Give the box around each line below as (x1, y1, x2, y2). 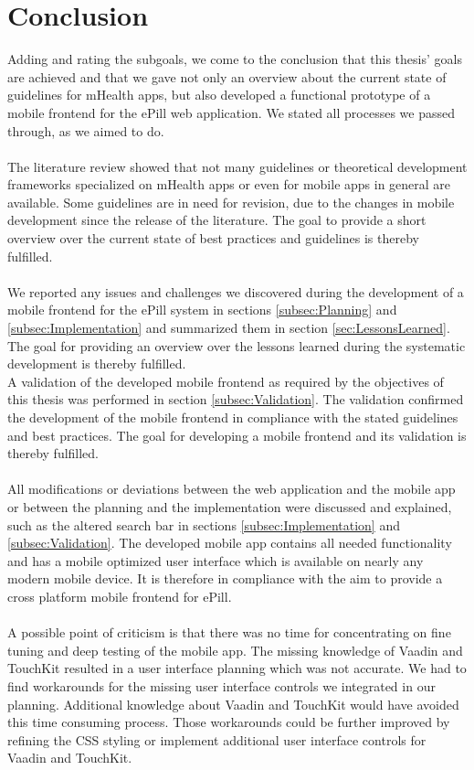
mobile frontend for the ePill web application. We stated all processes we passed (7, 102, 455, 122)
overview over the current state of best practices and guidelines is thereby (7, 229, 419, 248)
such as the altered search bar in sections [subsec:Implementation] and (7, 515, 400, 534)
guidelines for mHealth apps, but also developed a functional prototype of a (7, 85, 431, 104)
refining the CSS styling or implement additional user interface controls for (7, 730, 427, 749)
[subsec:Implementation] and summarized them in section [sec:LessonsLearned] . (7, 318, 450, 337)
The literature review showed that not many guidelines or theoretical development (7, 156, 468, 176)
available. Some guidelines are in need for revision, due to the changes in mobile (7, 192, 455, 211)
